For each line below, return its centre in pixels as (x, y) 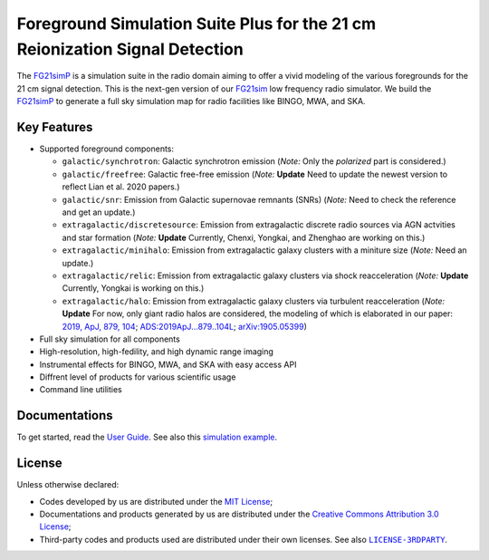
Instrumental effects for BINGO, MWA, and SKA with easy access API (168, 364)
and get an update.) (99, 212)
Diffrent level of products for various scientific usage (138, 377)
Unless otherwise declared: (68, 485)
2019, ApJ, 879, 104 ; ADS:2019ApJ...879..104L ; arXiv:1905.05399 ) (184, 326)
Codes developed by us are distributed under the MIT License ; (156, 501)
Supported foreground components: (107, 149)
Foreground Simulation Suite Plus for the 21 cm (197, 24)
